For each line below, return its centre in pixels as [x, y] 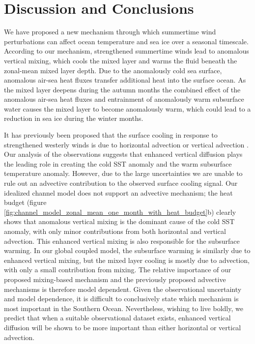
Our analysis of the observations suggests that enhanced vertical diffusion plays [123, 154]
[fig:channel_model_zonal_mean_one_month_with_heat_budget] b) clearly [120, 212]
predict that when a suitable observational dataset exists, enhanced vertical [117, 318]
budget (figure [25, 202]
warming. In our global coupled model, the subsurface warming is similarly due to [127, 250]
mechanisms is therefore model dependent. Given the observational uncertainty [123, 289]
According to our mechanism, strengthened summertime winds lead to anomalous [127, 51]
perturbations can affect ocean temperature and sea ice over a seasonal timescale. [126, 41]
